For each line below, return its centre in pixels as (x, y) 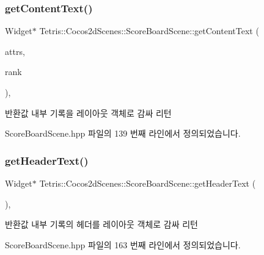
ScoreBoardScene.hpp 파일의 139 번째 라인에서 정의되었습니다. (123, 133)
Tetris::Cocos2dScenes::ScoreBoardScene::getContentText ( (149, 31)
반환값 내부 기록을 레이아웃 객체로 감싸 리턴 (88, 113)
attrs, (15, 51)
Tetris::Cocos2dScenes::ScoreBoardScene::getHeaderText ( (148, 183)
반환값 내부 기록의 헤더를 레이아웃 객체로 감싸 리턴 (101, 224)
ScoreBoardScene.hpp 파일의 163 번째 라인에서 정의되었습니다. (123, 244)
